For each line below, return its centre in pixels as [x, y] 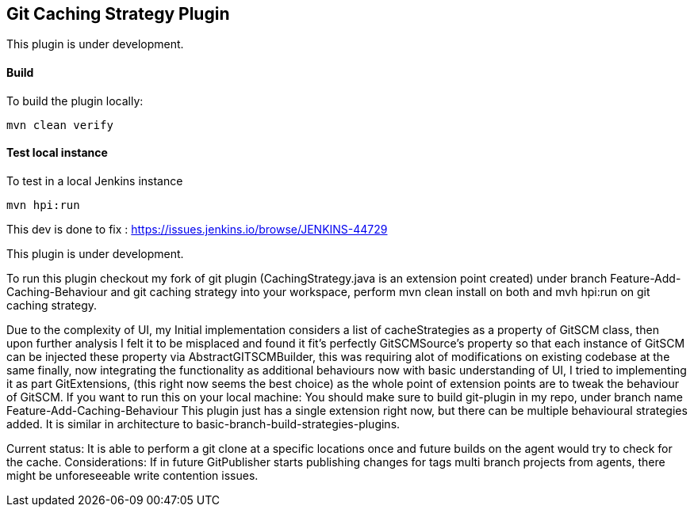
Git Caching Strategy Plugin [118, 14]
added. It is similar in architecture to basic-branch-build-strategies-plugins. [203, 424]
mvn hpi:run [43, 205]
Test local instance [57, 153]
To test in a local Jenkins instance [95, 180]
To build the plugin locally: [75, 101]
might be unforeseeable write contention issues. [132, 475]
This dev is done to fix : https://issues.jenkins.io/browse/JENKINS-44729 [197, 229]
